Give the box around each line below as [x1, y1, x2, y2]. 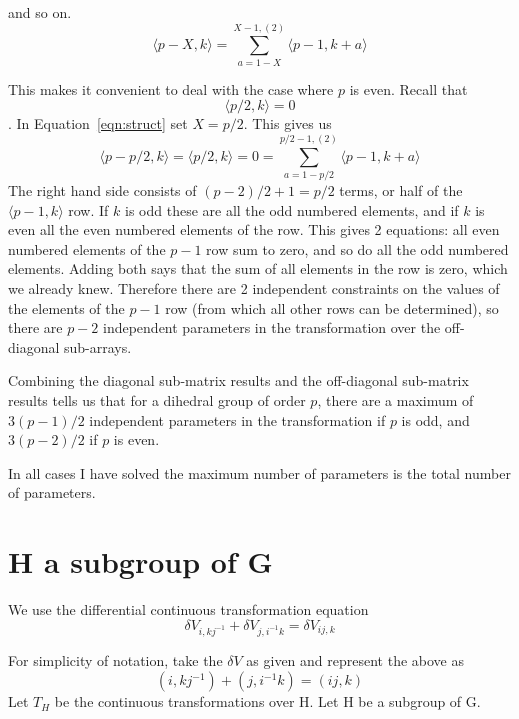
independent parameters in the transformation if [89, 409, 386, 430]
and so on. [8, 2, 72, 22]
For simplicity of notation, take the [8, 650, 223, 671]
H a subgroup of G [8, 541, 273, 582]
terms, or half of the [339, 180, 463, 201]
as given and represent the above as [246, 650, 465, 671]
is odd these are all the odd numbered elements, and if [124, 199, 459, 220]
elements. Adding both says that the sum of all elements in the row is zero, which [8, 258, 508, 279]
